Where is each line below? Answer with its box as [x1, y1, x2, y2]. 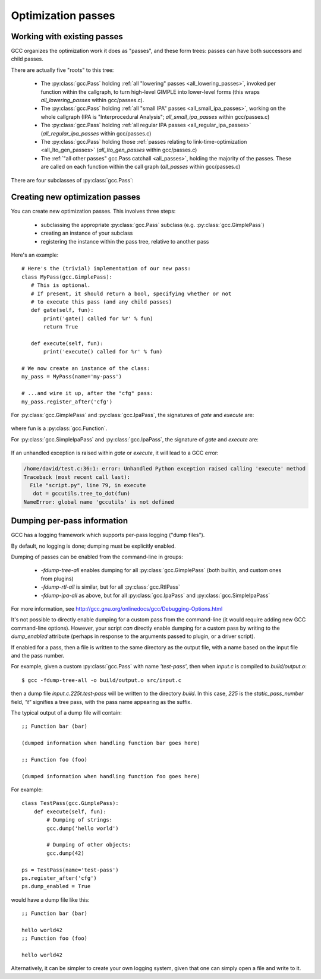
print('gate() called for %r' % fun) [43, 315, 154, 322]
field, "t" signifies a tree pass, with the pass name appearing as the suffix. [11, 698, 193, 705]
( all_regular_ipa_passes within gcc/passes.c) [40, 130, 152, 137]
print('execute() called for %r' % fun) [43, 348, 163, 355]
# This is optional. [30, 282, 91, 289]
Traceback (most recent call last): [23, 473, 131, 481]
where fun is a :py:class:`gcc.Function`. [11, 425, 108, 432]
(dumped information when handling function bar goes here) [21, 740, 200, 747]
